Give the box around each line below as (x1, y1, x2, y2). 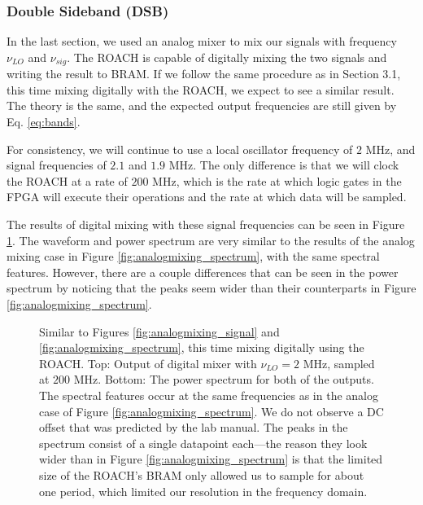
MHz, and (365, 140, 416, 157)
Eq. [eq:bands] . (7, 113, 81, 130)
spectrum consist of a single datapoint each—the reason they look (39, 434, 368, 451)
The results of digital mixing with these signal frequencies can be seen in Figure (7, 216, 405, 233)
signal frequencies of (7, 156, 107, 173)
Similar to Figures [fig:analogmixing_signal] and (39, 323, 280, 340)
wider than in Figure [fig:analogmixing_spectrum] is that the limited (39, 450, 383, 468)
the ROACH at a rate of (7, 172, 128, 189)
